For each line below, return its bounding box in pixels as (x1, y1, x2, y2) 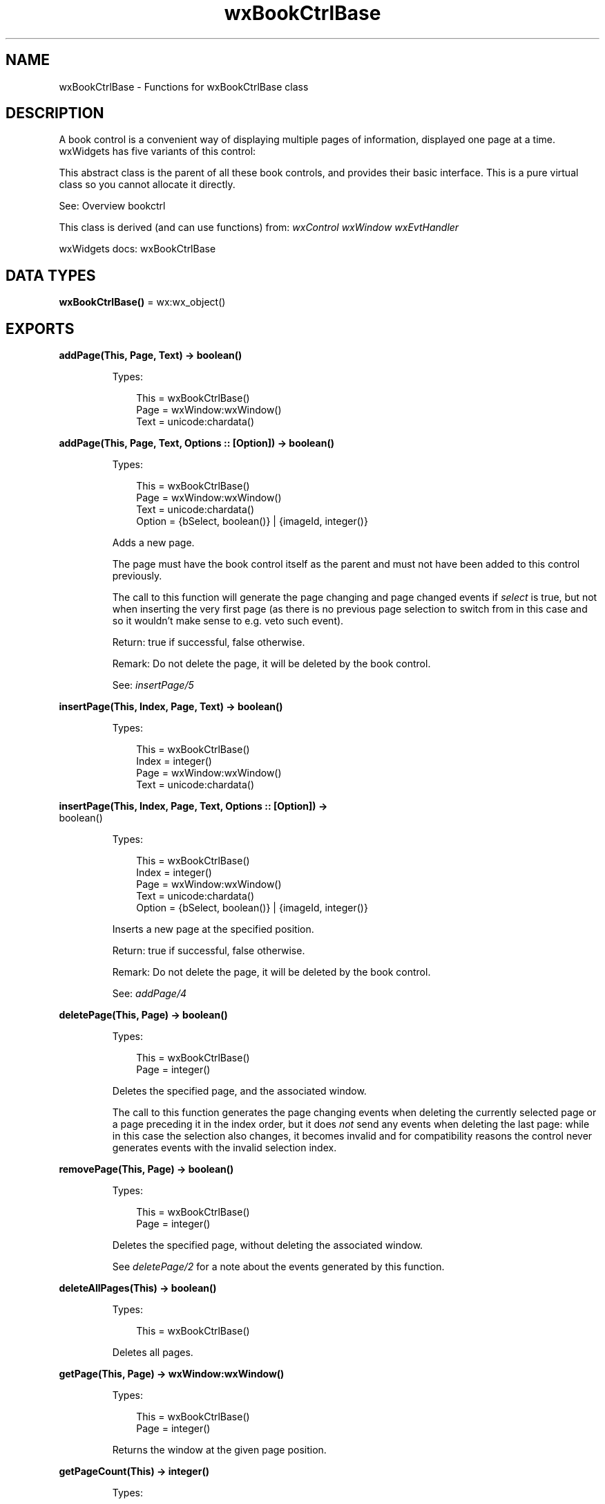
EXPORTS (6, 319, 75, 337)
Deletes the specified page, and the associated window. (112, 1085, 367, 1097)
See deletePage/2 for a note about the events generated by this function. (112, 1261, 445, 1273)
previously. (112, 570, 162, 582)
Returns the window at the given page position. (112, 1444, 327, 1456)
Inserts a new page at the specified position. (112, 923, 314, 936)
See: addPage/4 (112, 987, 187, 1000)
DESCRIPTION (6, 104, 104, 122)
